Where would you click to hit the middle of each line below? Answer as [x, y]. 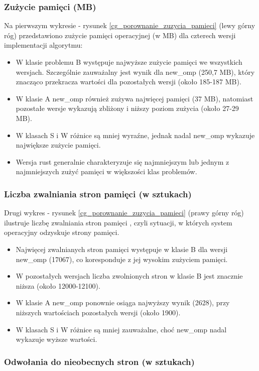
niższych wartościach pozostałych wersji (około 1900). [98, 312]
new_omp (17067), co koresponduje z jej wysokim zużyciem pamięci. [122, 259]
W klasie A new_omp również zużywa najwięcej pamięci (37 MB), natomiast [135, 98]
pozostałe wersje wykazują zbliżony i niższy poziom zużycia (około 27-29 [127, 108]
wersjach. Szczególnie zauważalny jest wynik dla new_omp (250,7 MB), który [135, 72]
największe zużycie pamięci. [58, 145]
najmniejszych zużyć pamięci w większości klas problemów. [106, 171]
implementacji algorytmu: [43, 45]
